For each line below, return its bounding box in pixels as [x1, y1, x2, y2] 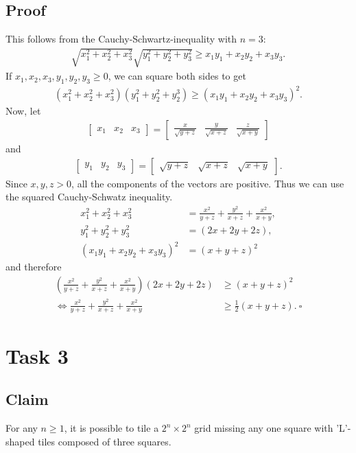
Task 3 [5, 341, 69, 369]
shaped [5, 434, 35, 448]
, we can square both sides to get [108, 69, 246, 83]
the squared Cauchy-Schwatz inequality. [5, 189, 173, 204]
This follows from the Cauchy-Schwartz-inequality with [5, 32, 237, 46]
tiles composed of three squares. [38, 434, 171, 448]
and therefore [5, 259, 62, 274]
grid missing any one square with [194, 421, 333, 434]
